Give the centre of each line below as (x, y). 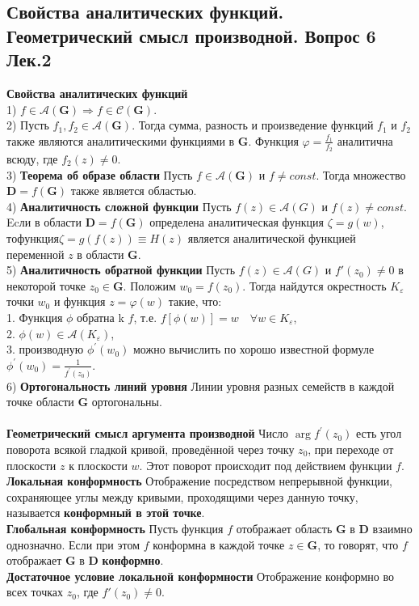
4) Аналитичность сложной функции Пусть (119, 206)
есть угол (379, 433)
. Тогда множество (361, 174)
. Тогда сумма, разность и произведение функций (253, 125)
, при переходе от (351, 449)
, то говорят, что (358, 544)
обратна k (101, 317)
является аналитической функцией (272, 237)
